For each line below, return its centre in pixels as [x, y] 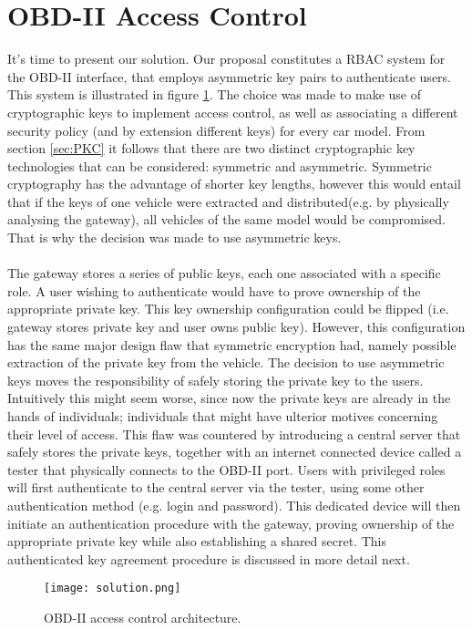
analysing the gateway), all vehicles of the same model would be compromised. [226, 219]
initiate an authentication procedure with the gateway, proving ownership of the [231, 523]
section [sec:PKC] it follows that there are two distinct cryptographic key [211, 148]
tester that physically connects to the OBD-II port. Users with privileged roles [226, 469]
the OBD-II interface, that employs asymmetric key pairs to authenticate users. [229, 76]
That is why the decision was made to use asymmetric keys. [174, 238]
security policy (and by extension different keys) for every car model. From [216, 130]
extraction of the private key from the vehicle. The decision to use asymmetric [226, 362]
